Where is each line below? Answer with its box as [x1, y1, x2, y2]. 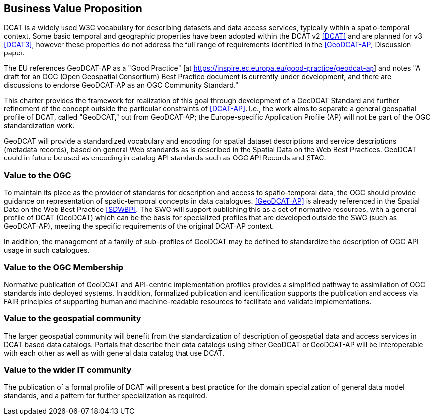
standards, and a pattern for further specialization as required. [4, 391, 207, 400]
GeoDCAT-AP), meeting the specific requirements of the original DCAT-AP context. [4, 222, 274, 231]
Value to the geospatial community [4, 314, 141, 324]
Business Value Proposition [4, 2, 142, 15]
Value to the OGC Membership [4, 262, 124, 272]
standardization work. [4, 121, 75, 130]
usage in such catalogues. [4, 246, 90, 255]
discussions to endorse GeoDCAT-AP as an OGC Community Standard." [4, 81, 239, 90]
